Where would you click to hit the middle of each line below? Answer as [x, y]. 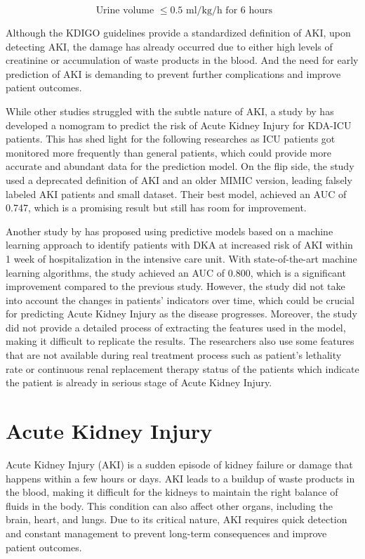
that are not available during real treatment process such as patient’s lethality [174, 355]
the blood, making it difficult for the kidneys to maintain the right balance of [172, 492]
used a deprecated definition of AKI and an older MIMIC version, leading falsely [179, 179]
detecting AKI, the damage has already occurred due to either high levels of [169, 46]
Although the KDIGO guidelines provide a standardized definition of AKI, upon [178, 32]
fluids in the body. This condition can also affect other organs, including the [169, 505]
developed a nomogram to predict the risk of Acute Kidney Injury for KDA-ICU [179, 125]
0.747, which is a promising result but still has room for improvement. [156, 208]
